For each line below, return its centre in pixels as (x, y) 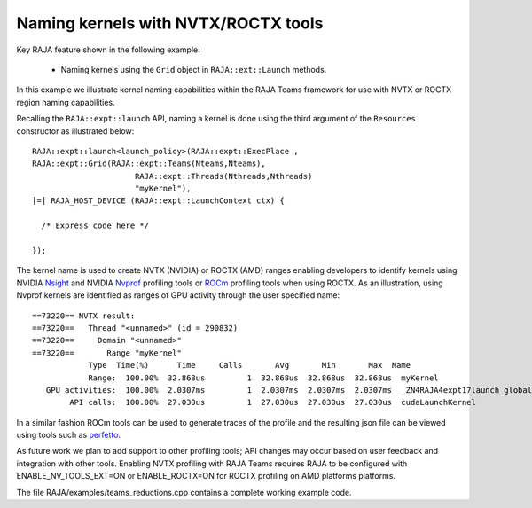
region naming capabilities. (66, 102)
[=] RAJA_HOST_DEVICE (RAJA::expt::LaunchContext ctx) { (159, 201)
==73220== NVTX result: (84, 316)
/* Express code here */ (95, 226)
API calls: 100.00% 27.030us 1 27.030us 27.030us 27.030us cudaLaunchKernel (273, 402)
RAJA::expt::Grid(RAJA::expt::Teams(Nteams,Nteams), (149, 164)
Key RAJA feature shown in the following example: (108, 50)
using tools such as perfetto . (69, 435)
